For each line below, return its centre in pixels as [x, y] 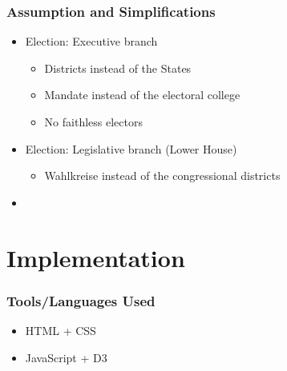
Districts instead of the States [118, 68]
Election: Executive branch [91, 41]
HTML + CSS [61, 330]
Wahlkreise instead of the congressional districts [162, 176]
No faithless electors [93, 122]
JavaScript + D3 [66, 357]
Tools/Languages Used [81, 300]
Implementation [96, 257]
